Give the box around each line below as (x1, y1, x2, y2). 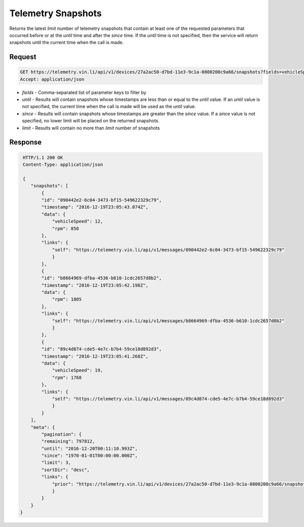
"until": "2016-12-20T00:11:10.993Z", (41, 445, 138, 451)
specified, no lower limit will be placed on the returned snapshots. (22, 118, 160, 124)
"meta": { (30, 424, 55, 430)
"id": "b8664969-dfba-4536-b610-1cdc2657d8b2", (41, 275, 162, 281)
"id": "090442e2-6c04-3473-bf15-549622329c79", (41, 197, 162, 203)
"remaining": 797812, (41, 439, 95, 444)
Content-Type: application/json (23, 162, 103, 167)
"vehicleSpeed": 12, (52, 219, 103, 224)
